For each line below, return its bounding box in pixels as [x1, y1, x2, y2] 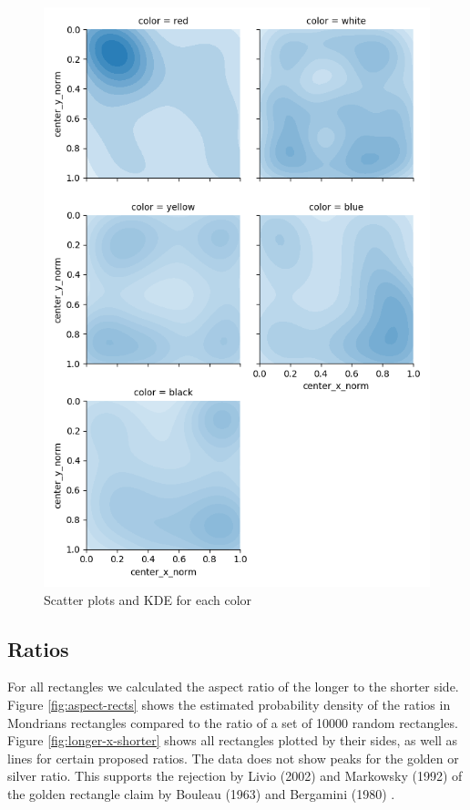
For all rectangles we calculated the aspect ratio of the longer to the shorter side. [7, 677, 459, 696]
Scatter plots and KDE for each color [44, 590, 252, 609]
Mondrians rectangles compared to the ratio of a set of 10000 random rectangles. [7, 713, 458, 732]
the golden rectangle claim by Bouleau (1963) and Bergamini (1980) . [7, 784, 395, 803]
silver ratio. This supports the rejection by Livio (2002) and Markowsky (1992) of [7, 766, 463, 785]
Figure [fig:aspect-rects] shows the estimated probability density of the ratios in [7, 694, 451, 713]
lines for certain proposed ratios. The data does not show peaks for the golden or [7, 748, 459, 767]
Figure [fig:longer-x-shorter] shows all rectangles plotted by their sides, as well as [7, 731, 458, 750]
